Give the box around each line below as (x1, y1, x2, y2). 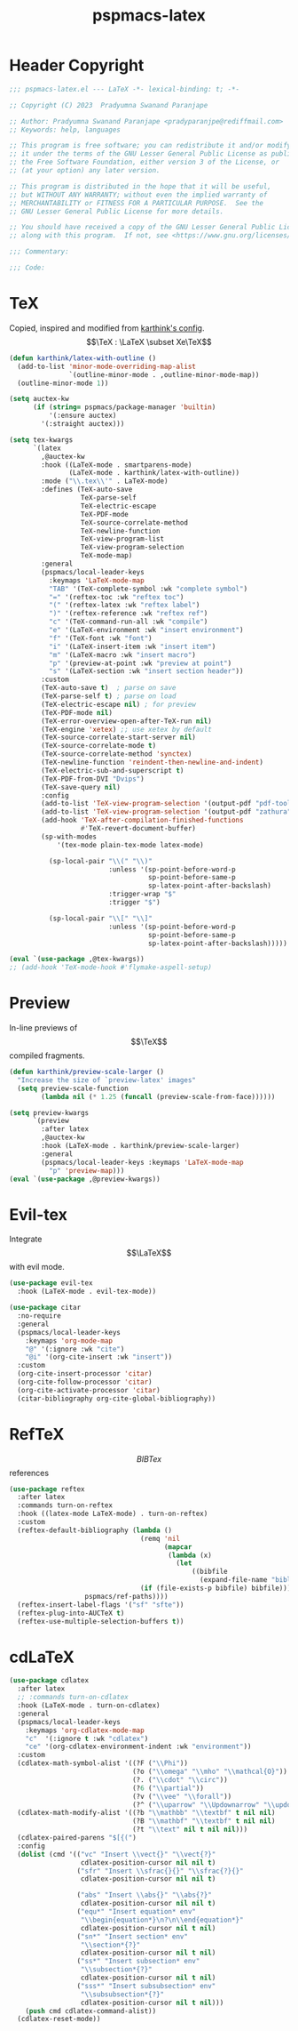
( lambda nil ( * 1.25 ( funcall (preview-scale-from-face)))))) (41, 1092, 276, 1101)
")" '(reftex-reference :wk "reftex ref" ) (48, 609, 208, 618)
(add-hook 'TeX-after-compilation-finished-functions (41, 815, 244, 825)
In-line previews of (9, 1023, 78, 1033)
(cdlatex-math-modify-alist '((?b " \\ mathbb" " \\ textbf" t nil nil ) (17, 1809, 276, 1818)
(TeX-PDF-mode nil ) (41, 708, 114, 717)
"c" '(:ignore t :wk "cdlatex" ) (25, 1734, 149, 1743)
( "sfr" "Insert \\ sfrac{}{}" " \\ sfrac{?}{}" (76, 1866, 244, 1875)
